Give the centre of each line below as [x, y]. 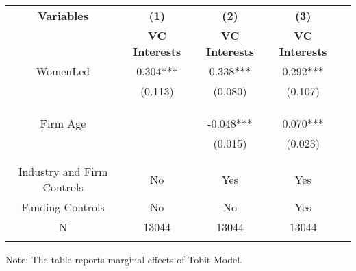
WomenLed [63, 71]
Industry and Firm [63, 171]
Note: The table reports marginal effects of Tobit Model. [124, 259]
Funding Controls [63, 207]
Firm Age [63, 123]
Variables [63, 15]
